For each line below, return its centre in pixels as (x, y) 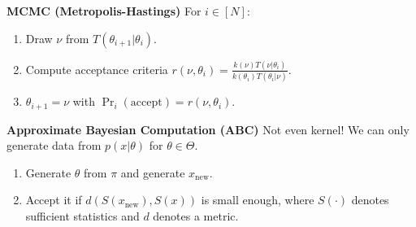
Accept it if (54, 200)
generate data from (54, 145)
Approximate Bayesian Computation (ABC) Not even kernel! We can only (208, 129)
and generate (153, 172)
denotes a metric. (196, 216)
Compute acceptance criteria (97, 69)
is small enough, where (258, 200)
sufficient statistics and (82, 216)
